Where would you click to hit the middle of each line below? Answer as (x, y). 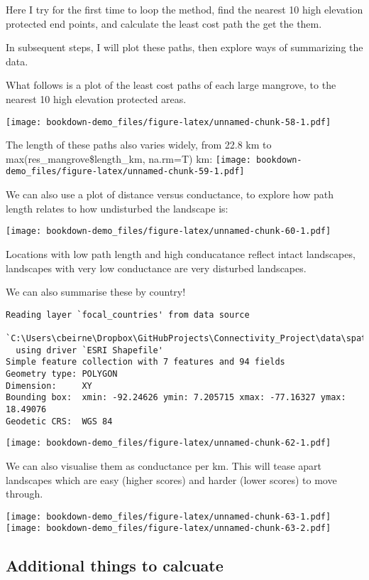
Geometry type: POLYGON (62, 374)
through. (24, 494)
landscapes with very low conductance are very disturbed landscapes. (156, 268)
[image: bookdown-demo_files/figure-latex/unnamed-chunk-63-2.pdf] (169, 528)
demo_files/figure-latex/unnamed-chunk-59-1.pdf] (125, 172)
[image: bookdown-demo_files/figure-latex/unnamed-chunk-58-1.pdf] (169, 122)
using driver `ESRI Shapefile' (89, 350)
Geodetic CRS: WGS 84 (59, 421)
